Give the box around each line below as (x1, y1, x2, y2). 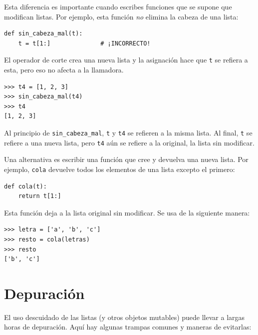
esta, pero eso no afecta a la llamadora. (4, 64, 124, 75)
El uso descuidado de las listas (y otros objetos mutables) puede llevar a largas (4, 311, 245, 322)
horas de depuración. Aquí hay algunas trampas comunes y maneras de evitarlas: (4, 321, 252, 332)
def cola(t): (4, 182, 47, 190)
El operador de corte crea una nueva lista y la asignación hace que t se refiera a (4, 54, 248, 65)
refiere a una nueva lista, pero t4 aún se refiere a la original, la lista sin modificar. (4, 137, 255, 147)
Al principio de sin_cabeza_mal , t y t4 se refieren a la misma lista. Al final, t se (4, 127, 253, 137)
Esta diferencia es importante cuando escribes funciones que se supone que (4, 1, 232, 11)
